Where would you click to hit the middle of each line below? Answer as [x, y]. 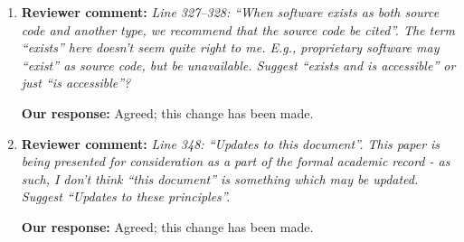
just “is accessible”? [76, 83]
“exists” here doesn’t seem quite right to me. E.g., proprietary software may [230, 47]
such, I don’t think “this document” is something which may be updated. [220, 178]
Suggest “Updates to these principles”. [126, 196]
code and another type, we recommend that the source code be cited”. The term [238, 29]
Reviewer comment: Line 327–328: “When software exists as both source [230, 12]
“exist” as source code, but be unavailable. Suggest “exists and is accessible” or [238, 65]
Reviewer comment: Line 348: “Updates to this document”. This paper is [231, 143]
